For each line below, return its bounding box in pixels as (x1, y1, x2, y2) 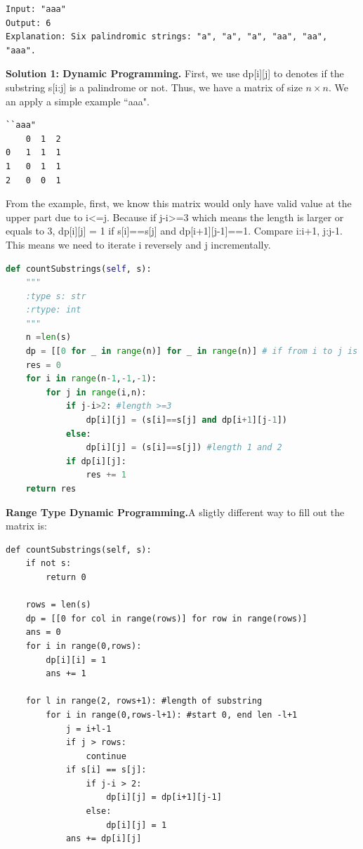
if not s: (25, 558, 72, 569)
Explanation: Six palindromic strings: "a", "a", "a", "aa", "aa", (6, 32, 328, 42)
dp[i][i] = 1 (46, 654, 107, 665)
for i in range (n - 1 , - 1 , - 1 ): (25, 374, 157, 384)
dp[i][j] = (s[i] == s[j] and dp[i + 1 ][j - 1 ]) (86, 415, 288, 426)
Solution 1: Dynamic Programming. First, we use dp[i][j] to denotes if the (6, 66, 344, 81)
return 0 (46, 572, 86, 582)
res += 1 (86, 470, 126, 480)
